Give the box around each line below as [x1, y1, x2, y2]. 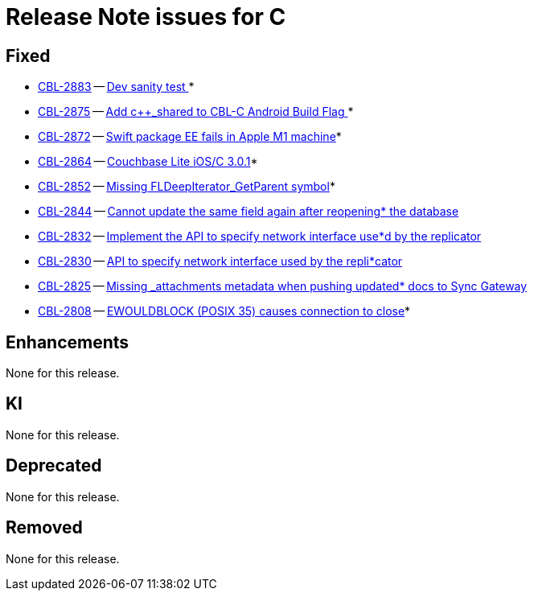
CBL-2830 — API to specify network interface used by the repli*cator [38, 254, 403, 269]
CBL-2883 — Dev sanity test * [38, 80, 195, 94]
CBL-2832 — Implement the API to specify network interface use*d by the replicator [38, 229, 482, 244]
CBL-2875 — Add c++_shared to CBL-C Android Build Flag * [38, 105, 354, 119]
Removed [6, 517, 83, 538]
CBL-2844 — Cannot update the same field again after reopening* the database [38, 204, 459, 219]
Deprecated [6, 455, 102, 476]
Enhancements [6, 331, 129, 352]
